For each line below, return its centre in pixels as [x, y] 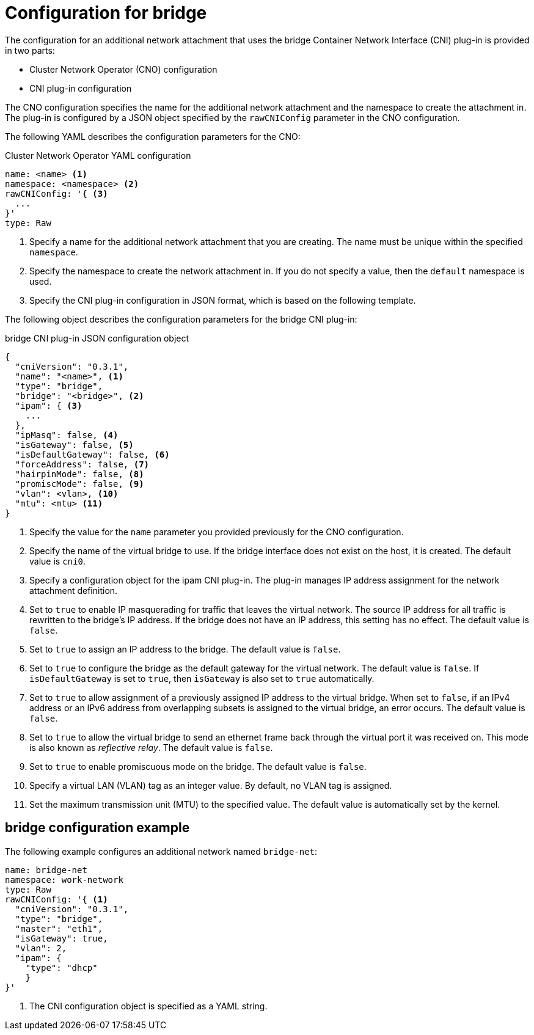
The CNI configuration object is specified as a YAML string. [148, 1006]
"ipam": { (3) [49, 405]
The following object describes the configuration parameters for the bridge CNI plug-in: [181, 319]
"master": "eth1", [59, 928]
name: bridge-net [46, 870]
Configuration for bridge [106, 13]
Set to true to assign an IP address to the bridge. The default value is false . [185, 649]
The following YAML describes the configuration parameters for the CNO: [153, 136]
